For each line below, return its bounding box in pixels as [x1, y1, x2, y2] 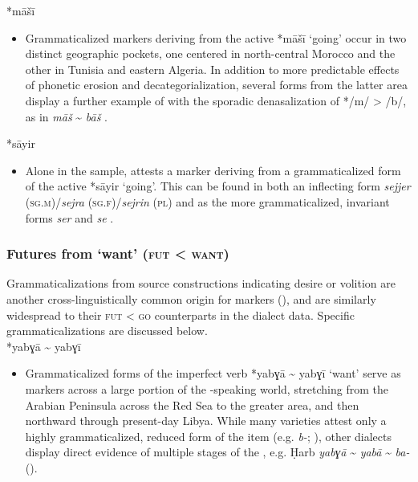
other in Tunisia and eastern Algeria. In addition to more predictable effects [25, 60, 400, 77]
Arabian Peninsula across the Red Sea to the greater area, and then [25, 396, 359, 413]
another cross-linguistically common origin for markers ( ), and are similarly [6, 290, 376, 307]
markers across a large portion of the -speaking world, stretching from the [25, 380, 388, 397]
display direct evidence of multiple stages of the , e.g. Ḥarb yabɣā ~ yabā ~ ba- [25, 443, 410, 460]
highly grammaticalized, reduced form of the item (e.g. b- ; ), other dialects [25, 427, 392, 444]
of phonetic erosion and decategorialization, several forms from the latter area [25, 76, 408, 93]
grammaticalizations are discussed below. [6, 322, 208, 339]
